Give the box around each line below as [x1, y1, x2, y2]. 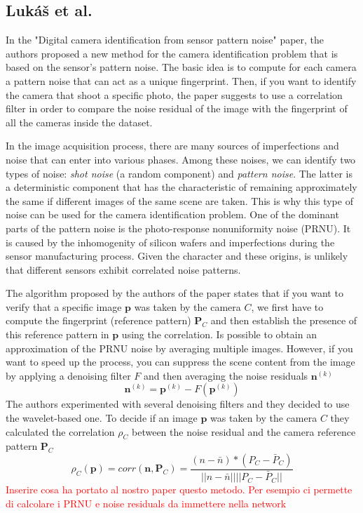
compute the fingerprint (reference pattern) [6, 313, 191, 328]
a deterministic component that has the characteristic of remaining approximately [6, 180, 357, 194]
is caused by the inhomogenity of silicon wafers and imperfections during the [6, 234, 335, 249]
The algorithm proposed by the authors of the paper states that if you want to [6, 286, 343, 300]
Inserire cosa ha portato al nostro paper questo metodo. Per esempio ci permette [6, 482, 352, 497]
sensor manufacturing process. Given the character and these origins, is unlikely [6, 248, 348, 263]
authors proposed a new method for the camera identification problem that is [6, 46, 338, 60]
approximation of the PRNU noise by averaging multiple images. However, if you [6, 340, 353, 355]
